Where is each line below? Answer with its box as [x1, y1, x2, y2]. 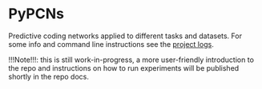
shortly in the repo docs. [8, 72, 90, 81]
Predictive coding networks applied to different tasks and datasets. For [8, 31, 243, 41]
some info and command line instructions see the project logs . [8, 39, 214, 48]
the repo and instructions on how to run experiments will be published [8, 63, 240, 72]
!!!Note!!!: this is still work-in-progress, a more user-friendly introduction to [8, 55, 255, 64]
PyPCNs [8, 5, 64, 23]
